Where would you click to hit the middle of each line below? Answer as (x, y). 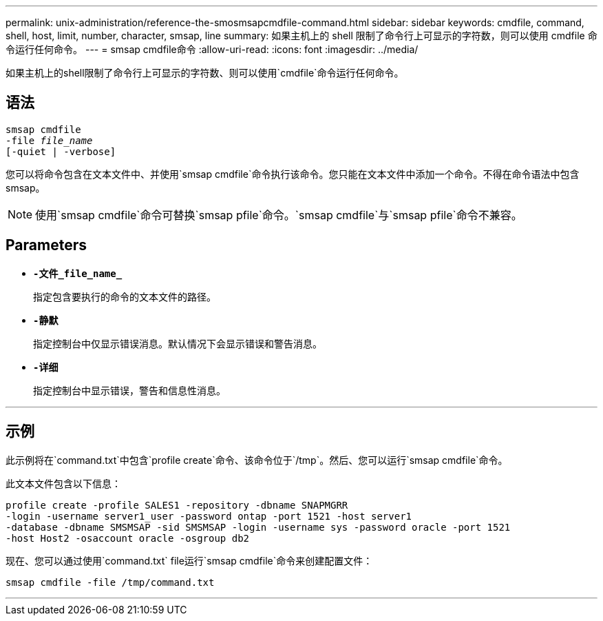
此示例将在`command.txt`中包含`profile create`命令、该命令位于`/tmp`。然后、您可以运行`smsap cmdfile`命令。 (257, 460)
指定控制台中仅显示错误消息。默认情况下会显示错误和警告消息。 (178, 343)
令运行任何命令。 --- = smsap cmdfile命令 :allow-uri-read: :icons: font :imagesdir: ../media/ (212, 49)
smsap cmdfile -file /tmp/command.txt (110, 582)
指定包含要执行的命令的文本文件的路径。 (125, 296)
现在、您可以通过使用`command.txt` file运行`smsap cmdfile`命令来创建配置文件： (189, 560)
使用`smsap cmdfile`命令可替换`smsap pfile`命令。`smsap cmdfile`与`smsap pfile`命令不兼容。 (279, 215)
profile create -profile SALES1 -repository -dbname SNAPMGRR (177, 505)
